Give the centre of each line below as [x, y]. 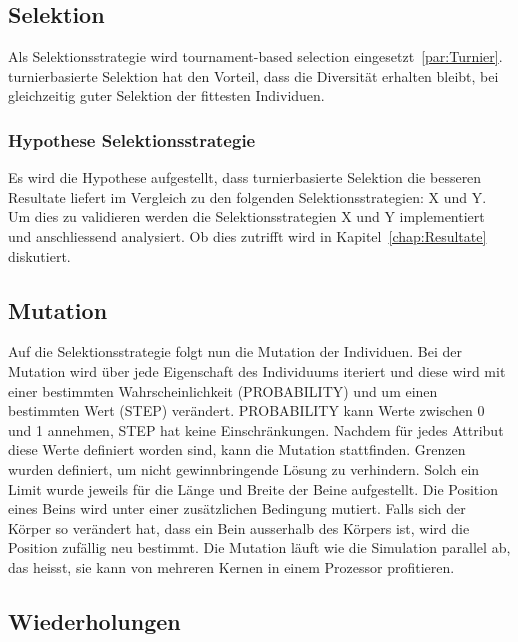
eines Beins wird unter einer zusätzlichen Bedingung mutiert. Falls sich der [237, 508]
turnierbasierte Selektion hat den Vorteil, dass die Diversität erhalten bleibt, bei [253, 75]
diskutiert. [39, 255]
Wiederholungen [94, 620]
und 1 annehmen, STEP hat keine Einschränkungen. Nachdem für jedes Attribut [256, 429]
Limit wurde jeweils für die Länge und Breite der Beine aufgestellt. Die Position [253, 488]
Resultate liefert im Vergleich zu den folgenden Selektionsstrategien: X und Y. [247, 196]
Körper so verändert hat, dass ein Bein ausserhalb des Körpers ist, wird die [239, 527]
